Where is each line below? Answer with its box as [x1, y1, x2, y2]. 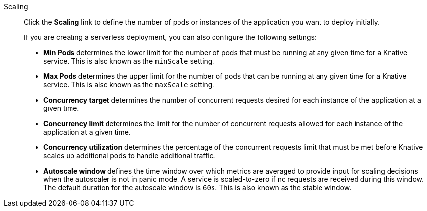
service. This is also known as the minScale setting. [43, 57, 214, 65]
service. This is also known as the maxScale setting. [43, 80, 214, 89]
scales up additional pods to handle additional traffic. [43, 151, 215, 160]
